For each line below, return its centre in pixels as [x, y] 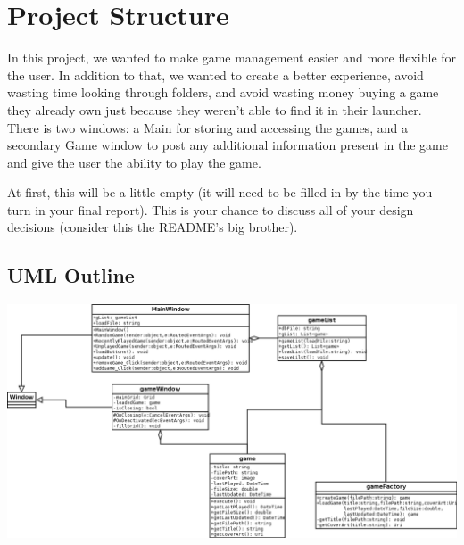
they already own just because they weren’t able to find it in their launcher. [215, 109]
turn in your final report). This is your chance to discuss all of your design [211, 209]
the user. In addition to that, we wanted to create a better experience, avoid [215, 74]
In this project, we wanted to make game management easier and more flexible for [232, 58]
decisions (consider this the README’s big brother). [153, 227]
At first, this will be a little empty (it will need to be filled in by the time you [220, 192]
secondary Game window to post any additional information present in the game [228, 145]
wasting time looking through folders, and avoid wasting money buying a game [223, 92]
